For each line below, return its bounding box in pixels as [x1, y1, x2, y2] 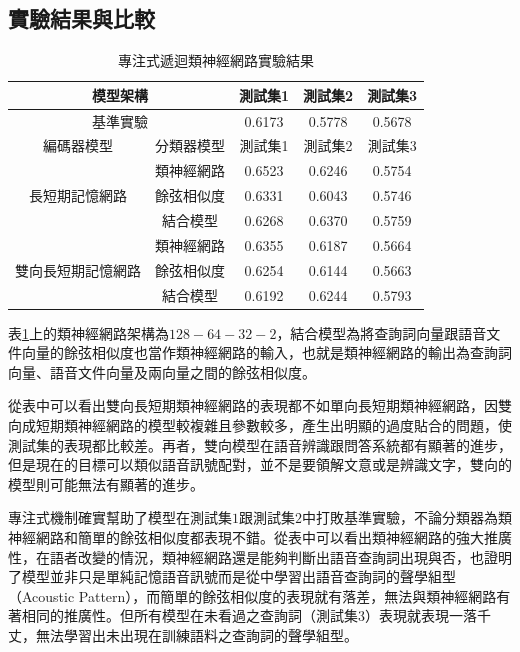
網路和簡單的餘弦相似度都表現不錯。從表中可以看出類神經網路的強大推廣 [35, 526, 512, 547]
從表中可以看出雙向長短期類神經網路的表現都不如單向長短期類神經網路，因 [8, 395, 498, 416]
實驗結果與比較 [8, 3, 155, 34]
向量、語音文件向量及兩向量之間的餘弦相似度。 [8, 361, 316, 382]
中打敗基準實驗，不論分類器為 [302, 507, 498, 528]
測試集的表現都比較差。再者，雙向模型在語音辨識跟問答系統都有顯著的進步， [8, 434, 512, 455]
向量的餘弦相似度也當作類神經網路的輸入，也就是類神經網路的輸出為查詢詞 [21, 342, 512, 363]
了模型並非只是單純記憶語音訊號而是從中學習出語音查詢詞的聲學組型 [8, 566, 456, 587]
